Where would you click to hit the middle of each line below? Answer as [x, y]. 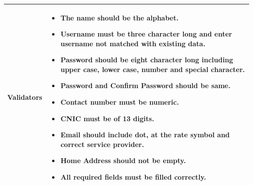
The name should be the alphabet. [119, 17]
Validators [25, 97]
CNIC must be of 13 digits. [107, 118]
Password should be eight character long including [147, 60]
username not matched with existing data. [133, 43]
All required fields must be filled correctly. [133, 177]
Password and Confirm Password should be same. [145, 85]
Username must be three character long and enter [146, 34]
